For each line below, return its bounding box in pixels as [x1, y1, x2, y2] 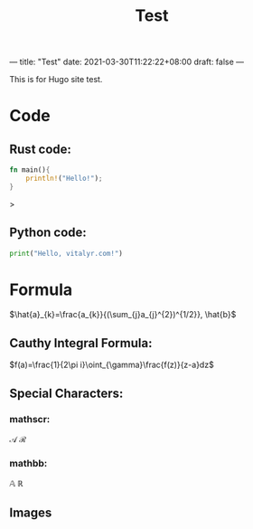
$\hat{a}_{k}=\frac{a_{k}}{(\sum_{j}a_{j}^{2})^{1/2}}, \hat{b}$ [9, 309, 237, 320]
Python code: [9, 225, 88, 241]
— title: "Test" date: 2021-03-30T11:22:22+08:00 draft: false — [9, 56, 245, 68]
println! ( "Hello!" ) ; [25, 174, 103, 184]
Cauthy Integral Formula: [9, 335, 153, 351]
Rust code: [9, 141, 72, 156]
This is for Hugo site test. [9, 74, 103, 85]
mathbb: [9, 457, 48, 469]
